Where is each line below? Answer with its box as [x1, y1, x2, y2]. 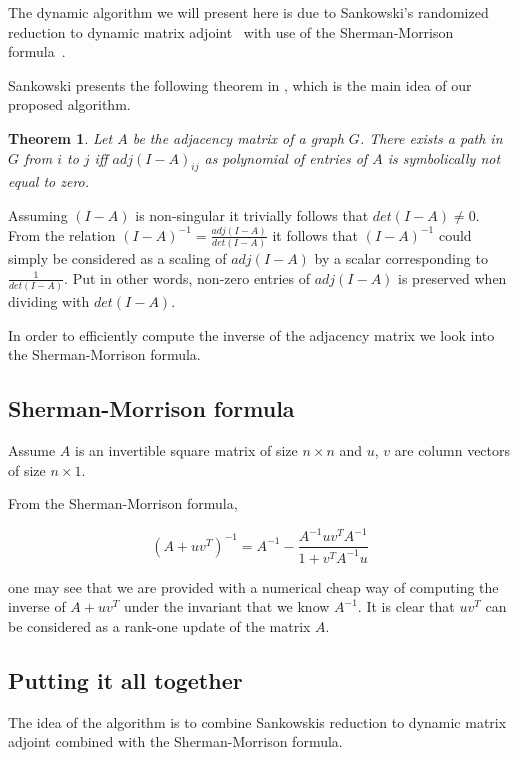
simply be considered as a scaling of [8, 248, 227, 269]
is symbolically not [387, 147, 501, 168]
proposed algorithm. [8, 94, 131, 115]
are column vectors [394, 440, 511, 461]
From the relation [8, 224, 116, 245]
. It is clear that [357, 596, 455, 617]
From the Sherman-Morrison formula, [8, 493, 238, 514]
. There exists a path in [359, 127, 503, 148]
